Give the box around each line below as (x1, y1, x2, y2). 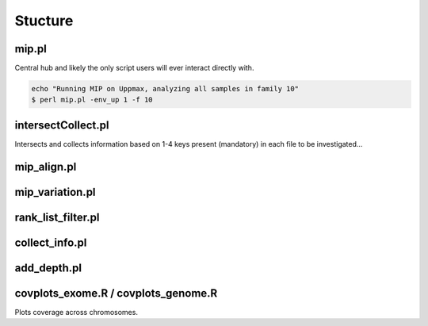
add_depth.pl (14, 261, 82, 274)
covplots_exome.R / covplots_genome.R (14, 286, 218, 300)
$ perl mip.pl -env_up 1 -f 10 (31, 95, 154, 105)
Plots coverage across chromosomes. (14, 307, 139, 316)
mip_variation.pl (14, 185, 96, 198)
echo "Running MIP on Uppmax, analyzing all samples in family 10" (31, 84, 300, 94)
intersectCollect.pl (14, 118, 109, 132)
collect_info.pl (14, 236, 87, 249)
